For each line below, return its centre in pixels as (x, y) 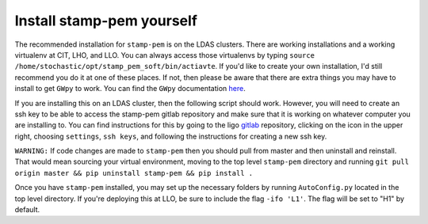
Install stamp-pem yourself (106, 21)
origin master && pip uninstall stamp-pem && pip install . (134, 173)
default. (27, 210)
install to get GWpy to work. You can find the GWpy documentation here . (130, 89)
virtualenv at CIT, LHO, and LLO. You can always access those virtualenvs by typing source (165, 55)
